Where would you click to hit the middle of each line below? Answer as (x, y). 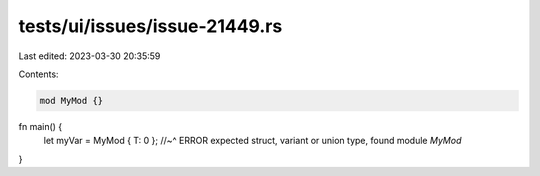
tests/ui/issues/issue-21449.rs (150, 26)
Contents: (38, 74)
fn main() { (40, 126)
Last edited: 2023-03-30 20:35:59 (89, 56)
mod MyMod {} (71, 100)
